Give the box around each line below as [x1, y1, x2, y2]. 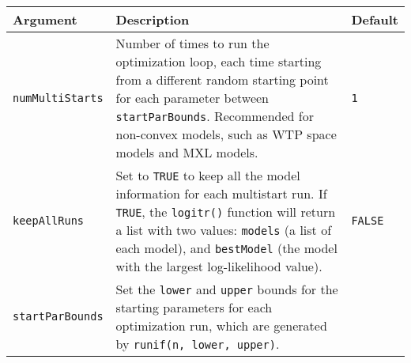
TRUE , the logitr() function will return [115, 202, 336, 221]
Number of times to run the [115, 34, 270, 52]
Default [351, 10, 398, 28]
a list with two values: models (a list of [115, 221, 332, 239]
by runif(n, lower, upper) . [115, 335, 280, 353]
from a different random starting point [115, 70, 329, 89]
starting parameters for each [115, 298, 273, 316]
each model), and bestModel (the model [115, 239, 337, 257]
